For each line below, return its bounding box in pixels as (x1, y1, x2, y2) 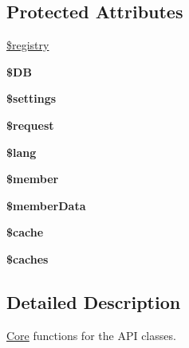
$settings (6, 90, 57, 107)
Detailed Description (6, 289, 181, 314)
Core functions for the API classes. (6, 326, 176, 343)
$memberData (6, 197, 86, 213)
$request (6, 116, 54, 133)
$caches (6, 250, 49, 267)
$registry (6, 37, 49, 53)
